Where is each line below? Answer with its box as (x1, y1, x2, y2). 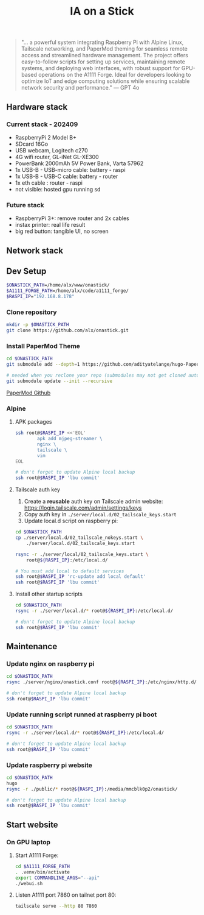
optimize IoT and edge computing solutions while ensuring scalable (21, 77, 190, 85)
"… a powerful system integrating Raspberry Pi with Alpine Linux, (21, 38, 184, 46)
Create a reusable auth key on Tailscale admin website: (24, 498, 163, 505)
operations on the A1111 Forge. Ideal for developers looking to (38, 71, 191, 79)
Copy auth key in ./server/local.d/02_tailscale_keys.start (24, 511, 177, 518)
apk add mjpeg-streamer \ (37, 436, 103, 442)
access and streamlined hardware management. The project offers (21, 52, 188, 59)
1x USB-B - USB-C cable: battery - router (15, 173, 118, 180)
